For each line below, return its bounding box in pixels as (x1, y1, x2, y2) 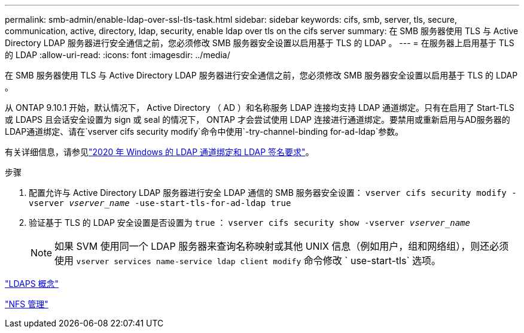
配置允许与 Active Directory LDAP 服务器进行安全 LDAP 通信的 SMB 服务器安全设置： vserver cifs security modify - (29, 187, 517, 198)
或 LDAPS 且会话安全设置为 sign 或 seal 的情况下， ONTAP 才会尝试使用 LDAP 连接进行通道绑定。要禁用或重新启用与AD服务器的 (5, 114, 510, 125)
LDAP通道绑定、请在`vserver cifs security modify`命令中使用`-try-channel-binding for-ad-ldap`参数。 (5, 126, 404, 137)
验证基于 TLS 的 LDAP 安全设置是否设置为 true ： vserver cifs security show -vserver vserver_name (29, 217, 470, 228)
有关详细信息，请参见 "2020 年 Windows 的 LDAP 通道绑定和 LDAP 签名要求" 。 (5, 147, 314, 157)
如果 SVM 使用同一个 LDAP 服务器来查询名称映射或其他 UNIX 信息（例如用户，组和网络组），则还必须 (54, 240, 509, 252)
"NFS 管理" (5, 299, 48, 309)
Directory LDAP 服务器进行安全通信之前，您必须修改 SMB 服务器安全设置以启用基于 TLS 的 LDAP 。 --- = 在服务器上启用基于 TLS (5, 38, 514, 48)
